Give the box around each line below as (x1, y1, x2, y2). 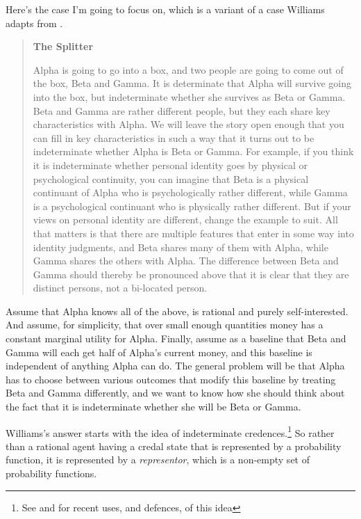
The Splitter (33, 39, 94, 54)
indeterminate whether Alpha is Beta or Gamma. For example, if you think (33, 144, 354, 159)
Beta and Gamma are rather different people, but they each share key (33, 103, 330, 118)
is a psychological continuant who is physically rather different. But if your (33, 198, 351, 213)
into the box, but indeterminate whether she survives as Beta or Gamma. (33, 89, 346, 104)
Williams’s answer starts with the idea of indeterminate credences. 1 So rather (6, 423, 335, 440)
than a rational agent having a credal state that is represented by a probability (6, 438, 342, 453)
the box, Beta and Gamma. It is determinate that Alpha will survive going (33, 76, 352, 90)
